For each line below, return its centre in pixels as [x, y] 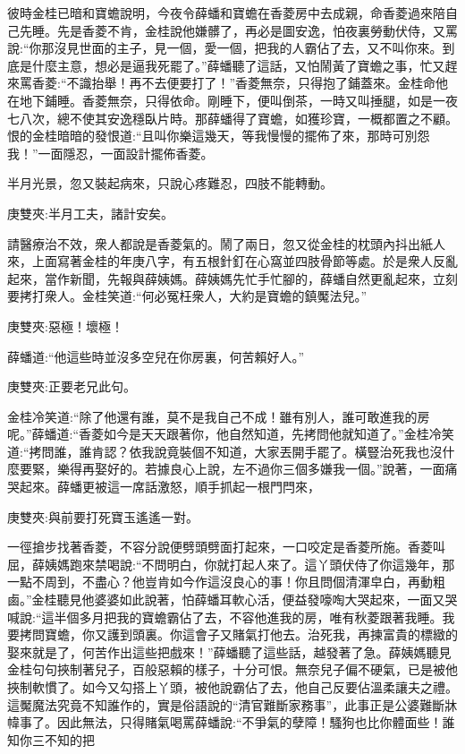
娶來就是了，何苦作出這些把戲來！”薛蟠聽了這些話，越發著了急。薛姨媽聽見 [229, 651]
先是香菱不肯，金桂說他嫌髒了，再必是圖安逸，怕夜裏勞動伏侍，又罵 [257, 30]
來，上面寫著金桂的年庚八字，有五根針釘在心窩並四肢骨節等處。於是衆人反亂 [232, 261]
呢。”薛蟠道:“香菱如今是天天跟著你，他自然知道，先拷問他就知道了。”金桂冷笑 [231, 434]
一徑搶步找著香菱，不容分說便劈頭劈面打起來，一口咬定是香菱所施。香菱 [220, 547]
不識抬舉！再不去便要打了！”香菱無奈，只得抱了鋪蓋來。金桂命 [251, 83]
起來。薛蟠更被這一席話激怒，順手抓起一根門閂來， [169, 487]
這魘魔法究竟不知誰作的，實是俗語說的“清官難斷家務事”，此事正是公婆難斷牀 [232, 704]
